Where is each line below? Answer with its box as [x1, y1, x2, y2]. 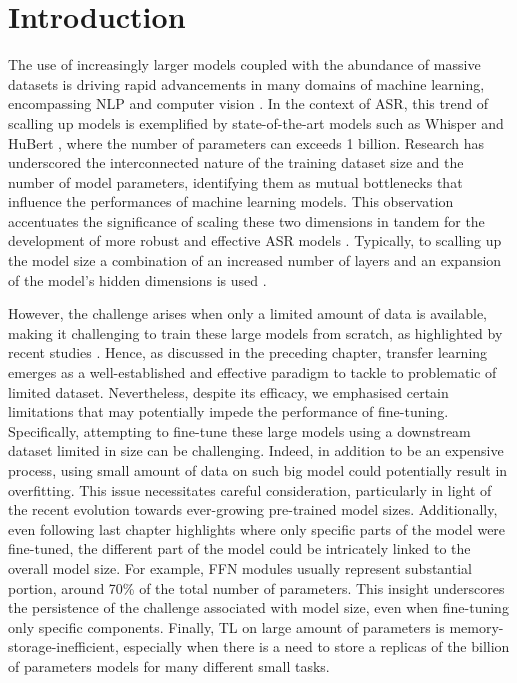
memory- [449, 616, 504, 637]
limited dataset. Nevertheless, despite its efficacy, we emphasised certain [8, 381, 449, 402]
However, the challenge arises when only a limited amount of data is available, [8, 303, 487, 324]
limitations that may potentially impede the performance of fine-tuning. [8, 401, 449, 422]
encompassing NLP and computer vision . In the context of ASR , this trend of [8, 93, 489, 114]
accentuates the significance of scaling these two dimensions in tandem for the [8, 210, 485, 231]
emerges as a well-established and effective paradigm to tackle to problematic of [8, 362, 497, 383]
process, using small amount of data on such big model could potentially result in [8, 460, 508, 480]
